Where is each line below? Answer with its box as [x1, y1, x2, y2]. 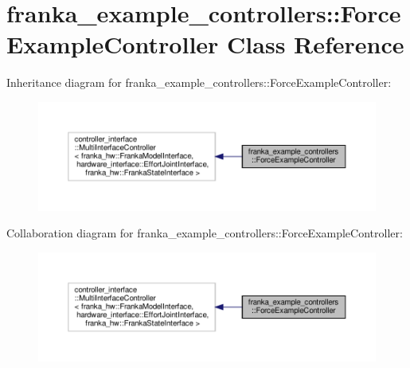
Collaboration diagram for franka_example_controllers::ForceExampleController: [6, 225, 403, 241]
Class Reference [227, 28, 404, 61]
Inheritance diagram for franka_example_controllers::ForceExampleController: [6, 74, 392, 91]
